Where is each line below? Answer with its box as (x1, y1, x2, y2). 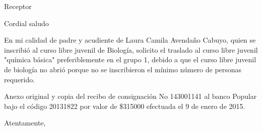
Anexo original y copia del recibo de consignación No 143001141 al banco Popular (4, 91, 257, 101)
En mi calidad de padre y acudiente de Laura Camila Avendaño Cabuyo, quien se (4, 35, 256, 45)
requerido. (4, 74, 35, 84)
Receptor (4, 1, 32, 11)
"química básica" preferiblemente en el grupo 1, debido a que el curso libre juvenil (4, 54, 256, 65)
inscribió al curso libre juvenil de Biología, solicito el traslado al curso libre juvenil (4, 44, 258, 55)
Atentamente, (4, 117, 46, 128)
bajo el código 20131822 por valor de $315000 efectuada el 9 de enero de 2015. (4, 100, 245, 111)
